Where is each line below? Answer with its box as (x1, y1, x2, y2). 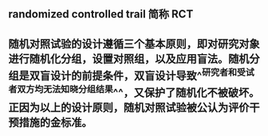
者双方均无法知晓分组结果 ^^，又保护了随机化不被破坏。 (8, 83, 260, 99)
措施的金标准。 (18, 115, 93, 129)
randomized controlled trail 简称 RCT (8, 7, 194, 21)
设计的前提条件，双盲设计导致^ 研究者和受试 (49, 66, 255, 82)
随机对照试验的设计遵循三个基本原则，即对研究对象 (8, 37, 260, 50)
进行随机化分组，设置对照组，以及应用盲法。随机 (8, 52, 250, 65)
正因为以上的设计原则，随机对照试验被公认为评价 (8, 100, 250, 114)
